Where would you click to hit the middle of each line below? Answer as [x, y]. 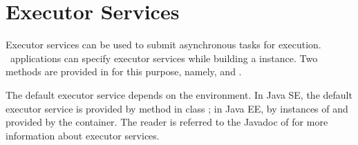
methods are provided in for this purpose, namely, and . [124, 71]
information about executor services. [83, 135]
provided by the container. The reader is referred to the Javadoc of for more [167, 122]
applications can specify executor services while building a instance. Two [164, 58]
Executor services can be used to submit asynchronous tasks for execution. [163, 45]
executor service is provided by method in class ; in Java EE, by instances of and [177, 108]
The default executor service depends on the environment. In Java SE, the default [179, 94]
